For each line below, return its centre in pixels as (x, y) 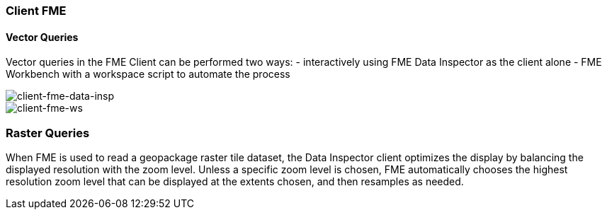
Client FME (36, 11)
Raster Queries (48, 133)
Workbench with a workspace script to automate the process (148, 74)
